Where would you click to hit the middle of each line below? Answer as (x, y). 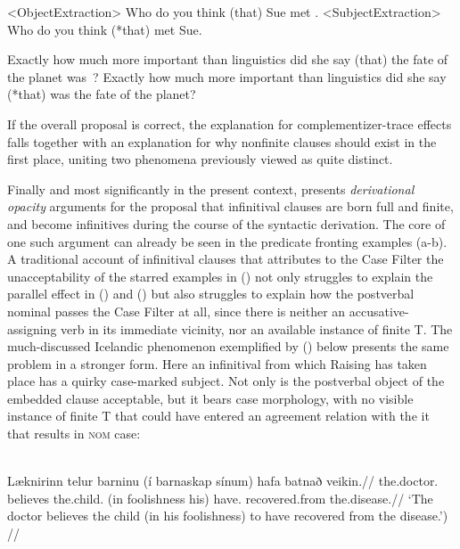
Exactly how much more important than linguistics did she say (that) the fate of (228, 59)
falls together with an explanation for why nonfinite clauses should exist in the (222, 141)
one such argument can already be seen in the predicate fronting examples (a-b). (227, 241)
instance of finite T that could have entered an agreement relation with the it (218, 416)
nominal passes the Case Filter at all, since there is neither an (177, 311)
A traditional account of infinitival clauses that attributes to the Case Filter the (226, 259)
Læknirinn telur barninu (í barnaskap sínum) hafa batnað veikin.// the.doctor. (223, 481)
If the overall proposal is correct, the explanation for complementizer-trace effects (230, 123)
